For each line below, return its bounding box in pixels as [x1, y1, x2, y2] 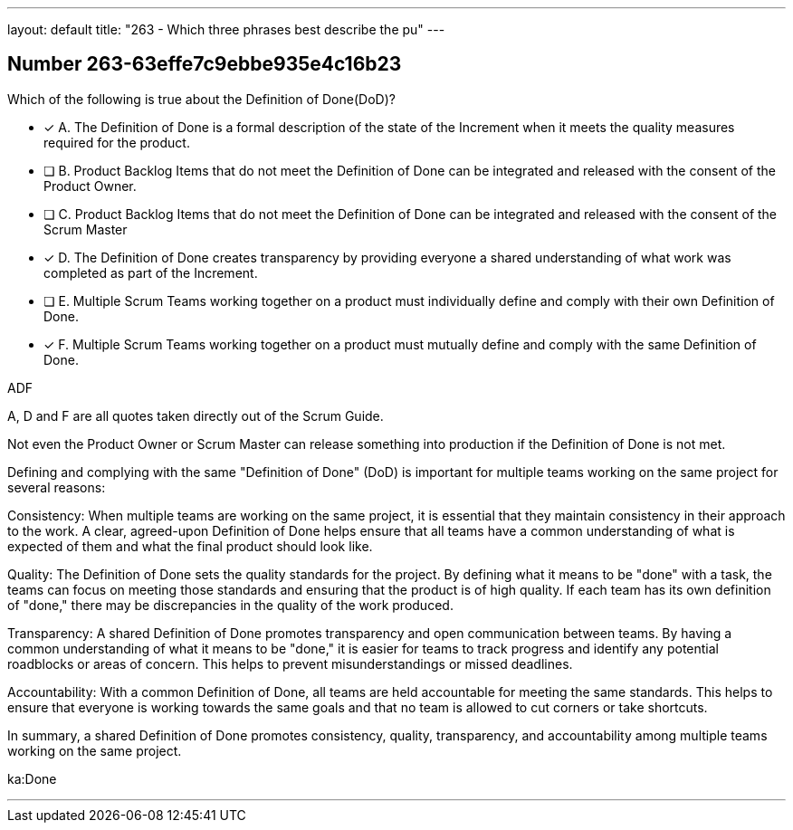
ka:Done [7, 770, 57, 787]
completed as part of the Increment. [43, 264, 258, 281]
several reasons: [7, 479, 106, 495]
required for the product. [43, 134, 190, 150]
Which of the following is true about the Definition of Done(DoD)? [7, 91, 396, 107]
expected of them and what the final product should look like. [7, 538, 373, 554]
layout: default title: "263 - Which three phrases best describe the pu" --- [7, 22, 445, 37]
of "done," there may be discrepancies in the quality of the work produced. [7, 596, 454, 613]
